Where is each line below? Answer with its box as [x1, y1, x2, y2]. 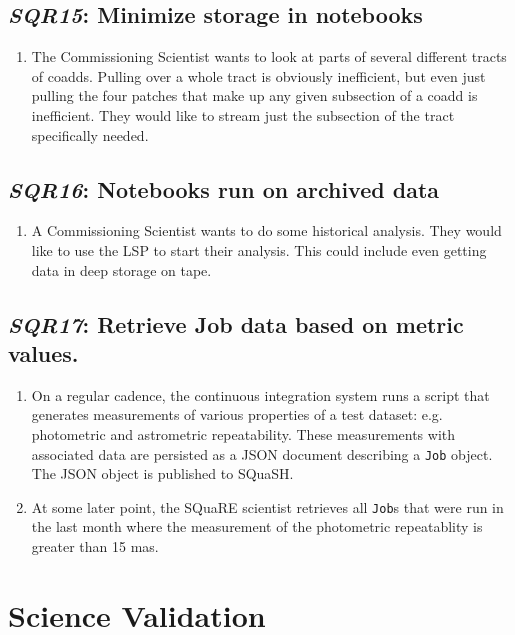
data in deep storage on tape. [31, 259, 212, 280]
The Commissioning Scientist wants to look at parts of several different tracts [31, 46, 507, 67]
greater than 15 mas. [31, 536, 159, 557]
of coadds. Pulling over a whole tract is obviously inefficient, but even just [31, 65, 486, 86]
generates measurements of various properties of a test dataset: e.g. [31, 404, 443, 425]
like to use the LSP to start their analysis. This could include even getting [31, 239, 487, 260]
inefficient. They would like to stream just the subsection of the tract [31, 104, 455, 125]
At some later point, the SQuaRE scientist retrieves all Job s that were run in [31, 496, 504, 517]
